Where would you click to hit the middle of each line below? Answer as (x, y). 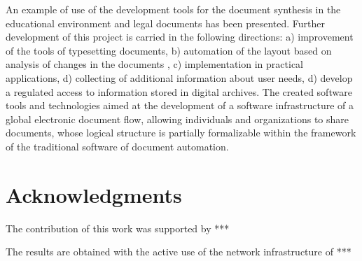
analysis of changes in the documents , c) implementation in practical (155, 64)
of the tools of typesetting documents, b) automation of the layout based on (169, 50)
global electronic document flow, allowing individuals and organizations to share (177, 119)
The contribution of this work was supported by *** (118, 228)
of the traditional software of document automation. (117, 146)
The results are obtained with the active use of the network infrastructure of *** (179, 252)
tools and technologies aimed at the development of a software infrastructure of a (180, 105)
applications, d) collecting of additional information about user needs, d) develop (179, 77)
